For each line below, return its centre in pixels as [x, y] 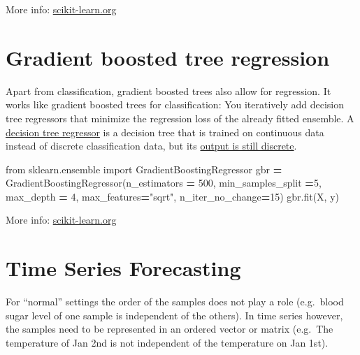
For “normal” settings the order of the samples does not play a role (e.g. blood [175, 302]
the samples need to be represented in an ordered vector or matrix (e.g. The [170, 329]
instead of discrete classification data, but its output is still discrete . [151, 146]
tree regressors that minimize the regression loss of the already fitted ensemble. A [180, 118]
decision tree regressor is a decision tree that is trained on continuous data [165, 132]
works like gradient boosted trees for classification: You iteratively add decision [175, 104]
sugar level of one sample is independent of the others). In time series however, [174, 315]
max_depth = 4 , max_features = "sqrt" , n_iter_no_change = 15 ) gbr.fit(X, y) [173, 196]
